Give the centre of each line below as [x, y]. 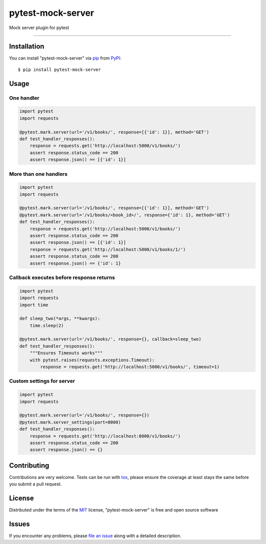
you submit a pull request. [35, 484]
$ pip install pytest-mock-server [59, 69]
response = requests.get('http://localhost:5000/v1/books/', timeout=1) [130, 367]
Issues [19, 524]
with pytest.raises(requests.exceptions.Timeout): [92, 360]
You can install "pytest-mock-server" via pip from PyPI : [65, 58]
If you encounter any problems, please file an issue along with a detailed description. [95, 536]
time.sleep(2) [47, 325]
